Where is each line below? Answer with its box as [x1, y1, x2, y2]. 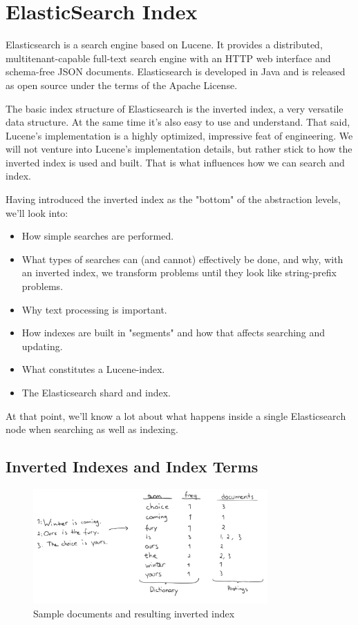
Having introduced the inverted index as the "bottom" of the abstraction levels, [6, 192, 341, 206]
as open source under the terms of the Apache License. [6, 77, 238, 92]
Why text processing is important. [21, 302, 167, 316]
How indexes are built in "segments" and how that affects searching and [21, 325, 326, 340]
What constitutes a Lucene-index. [21, 362, 165, 376]
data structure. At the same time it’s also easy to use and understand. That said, [6, 115, 350, 129]
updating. [21, 338, 63, 353]
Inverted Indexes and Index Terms [6, 456, 258, 477]
